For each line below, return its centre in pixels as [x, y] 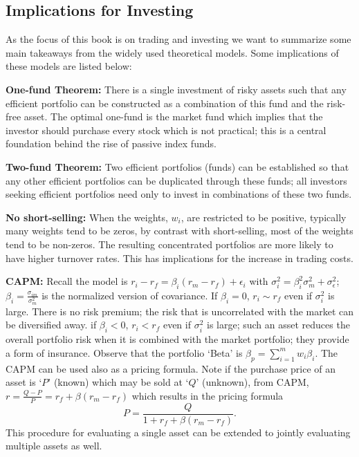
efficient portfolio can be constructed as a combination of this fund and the [165, 103]
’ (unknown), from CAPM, [252, 382]
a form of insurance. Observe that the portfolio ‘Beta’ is [124, 352]
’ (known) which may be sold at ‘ [118, 382]
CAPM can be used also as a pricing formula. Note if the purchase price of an [171, 368]
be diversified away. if [51, 325]
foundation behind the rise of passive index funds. [111, 143]
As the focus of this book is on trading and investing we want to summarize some [178, 39]
